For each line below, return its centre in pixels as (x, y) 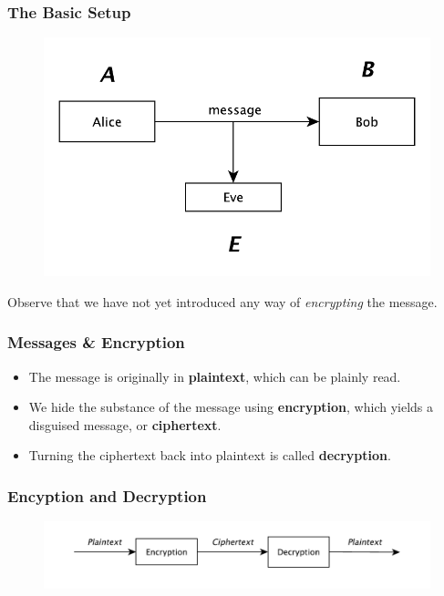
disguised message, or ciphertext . (125, 424)
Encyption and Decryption (107, 495)
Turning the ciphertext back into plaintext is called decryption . (210, 455)
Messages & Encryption (96, 342)
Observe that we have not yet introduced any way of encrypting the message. (222, 301)
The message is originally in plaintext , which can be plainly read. (215, 376)
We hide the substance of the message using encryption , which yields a (231, 407)
